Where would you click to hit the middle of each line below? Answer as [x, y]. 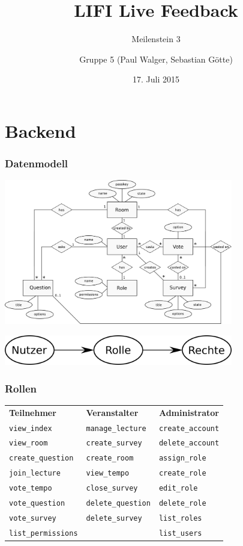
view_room [28, 443]
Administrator [189, 412]
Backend [40, 130]
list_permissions [43, 533]
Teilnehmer [33, 412]
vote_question [37, 504]
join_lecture [35, 473]
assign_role [182, 458]
